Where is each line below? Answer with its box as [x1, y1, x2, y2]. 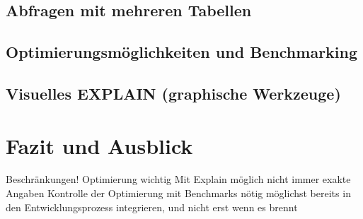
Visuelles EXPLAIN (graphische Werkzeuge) [6, 82, 341, 104]
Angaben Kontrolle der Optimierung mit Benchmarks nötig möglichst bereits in [6, 186, 351, 201]
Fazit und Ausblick [6, 131, 193, 160]
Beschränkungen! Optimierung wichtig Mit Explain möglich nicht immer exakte [6, 172, 351, 187]
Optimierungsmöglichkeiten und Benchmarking [6, 41, 358, 63]
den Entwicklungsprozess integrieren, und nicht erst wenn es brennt [6, 199, 298, 214]
